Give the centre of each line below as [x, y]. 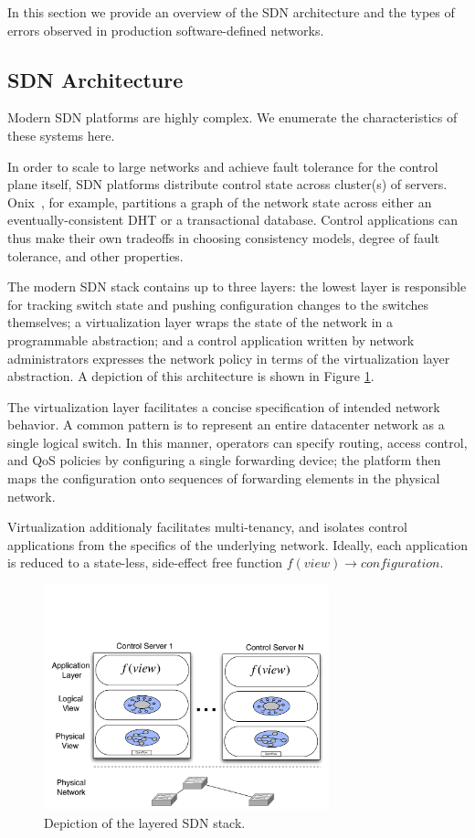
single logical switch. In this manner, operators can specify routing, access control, [237, 442]
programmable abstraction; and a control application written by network [211, 339]
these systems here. [61, 135]
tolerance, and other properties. [95, 255]
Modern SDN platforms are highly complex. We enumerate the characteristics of [232, 117]
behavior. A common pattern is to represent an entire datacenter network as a [226, 424]
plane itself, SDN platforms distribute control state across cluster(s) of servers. [227, 184]
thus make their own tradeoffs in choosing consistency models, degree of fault [224, 237]
